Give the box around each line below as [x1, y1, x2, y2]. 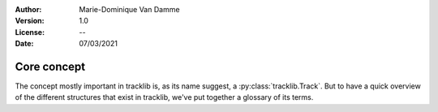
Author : [15, 5, 42, 14]
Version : [15, 16, 45, 26]
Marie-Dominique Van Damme [79, 5, 180, 14]
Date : [15, 39, 34, 49]
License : [15, 27, 45, 37]
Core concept [15, 59, 86, 73]
